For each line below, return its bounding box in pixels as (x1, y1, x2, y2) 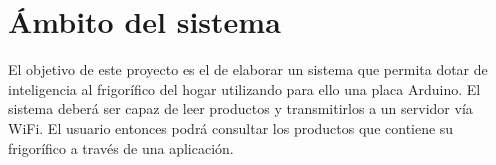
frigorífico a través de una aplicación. (8, 137, 234, 158)
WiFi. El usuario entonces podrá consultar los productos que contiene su (8, 117, 454, 138)
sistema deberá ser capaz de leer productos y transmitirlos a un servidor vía (8, 98, 473, 119)
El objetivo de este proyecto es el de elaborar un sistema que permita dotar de (8, 59, 488, 80)
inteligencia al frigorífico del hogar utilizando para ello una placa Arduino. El (8, 78, 481, 99)
